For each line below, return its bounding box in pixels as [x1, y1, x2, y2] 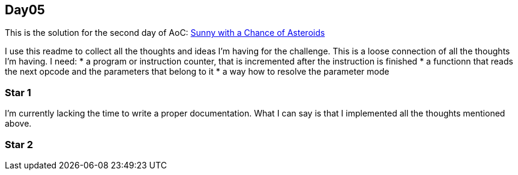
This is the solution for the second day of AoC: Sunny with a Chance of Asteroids [5, 27, 325, 38]
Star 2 [5, 138, 34, 151]
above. [5, 118, 32, 129]
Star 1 [5, 86, 31, 99]
